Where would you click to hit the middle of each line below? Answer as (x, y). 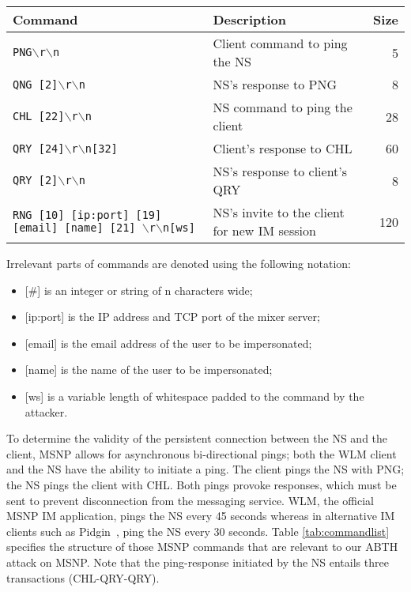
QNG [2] (36, 84)
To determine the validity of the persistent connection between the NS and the (197, 438)
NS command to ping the (283, 107)
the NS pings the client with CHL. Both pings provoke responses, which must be (202, 484)
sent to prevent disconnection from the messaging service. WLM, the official (190, 500)
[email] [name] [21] (74, 228)
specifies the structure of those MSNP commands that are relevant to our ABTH (202, 547)
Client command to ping (280, 43)
